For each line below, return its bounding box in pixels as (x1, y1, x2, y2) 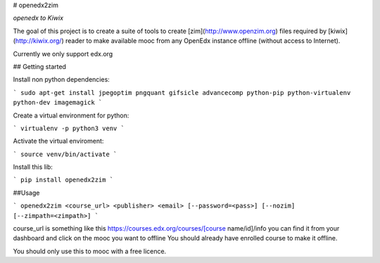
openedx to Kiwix (13, 14, 63, 23)
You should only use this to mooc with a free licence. (13, 247, 167, 255)
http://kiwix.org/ (15, 37, 62, 45)
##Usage (13, 188, 40, 197)
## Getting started (13, 62, 67, 70)
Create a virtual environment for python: (13, 111, 129, 120)
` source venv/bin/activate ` (13, 150, 118, 158)
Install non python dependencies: (13, 75, 110, 84)
